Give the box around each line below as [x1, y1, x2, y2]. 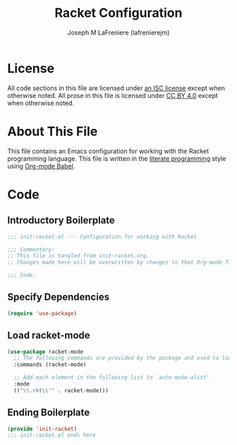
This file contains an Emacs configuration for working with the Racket [7, 147, 209, 155]
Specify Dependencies [7, 291, 110, 303]
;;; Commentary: [7, 245, 55, 253]
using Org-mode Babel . [7, 161, 75, 170]
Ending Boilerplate [7, 407, 90, 419]
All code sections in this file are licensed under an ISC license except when [7, 83, 226, 92]
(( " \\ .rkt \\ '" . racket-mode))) [13, 386, 109, 394]
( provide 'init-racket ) [7, 425, 78, 432]
